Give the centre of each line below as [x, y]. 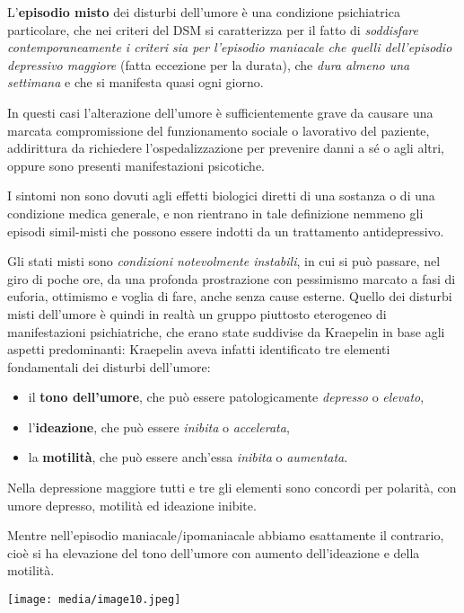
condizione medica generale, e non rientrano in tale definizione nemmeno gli [215, 213]
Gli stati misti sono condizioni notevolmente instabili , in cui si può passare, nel [224, 261]
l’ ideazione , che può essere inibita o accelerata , [159, 426]
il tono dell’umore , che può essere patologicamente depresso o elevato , [226, 397]
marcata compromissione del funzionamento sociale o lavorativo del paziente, [219, 130]
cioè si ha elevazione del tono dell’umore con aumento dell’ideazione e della [214, 552]
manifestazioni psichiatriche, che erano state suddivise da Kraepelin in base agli [226, 331]
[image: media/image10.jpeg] [94, 600]
